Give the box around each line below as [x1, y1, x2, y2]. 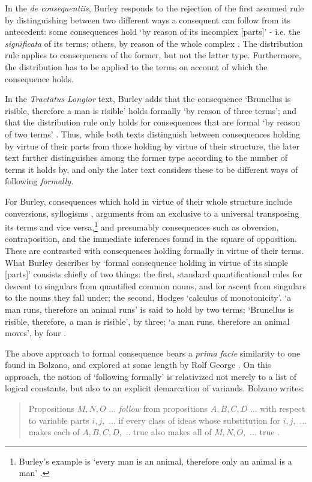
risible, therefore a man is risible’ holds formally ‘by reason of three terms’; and [5, 104, 297, 116]
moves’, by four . [5, 327, 67, 339]
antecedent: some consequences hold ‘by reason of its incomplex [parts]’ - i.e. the [5, 25, 301, 38]
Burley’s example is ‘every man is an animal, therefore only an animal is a [19, 454, 292, 467]
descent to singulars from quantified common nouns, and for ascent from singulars [5, 279, 307, 292]
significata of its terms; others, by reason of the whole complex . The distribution [5, 37, 303, 49]
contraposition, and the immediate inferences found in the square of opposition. [5, 232, 297, 245]
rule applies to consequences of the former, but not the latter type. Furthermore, [5, 49, 301, 61]
